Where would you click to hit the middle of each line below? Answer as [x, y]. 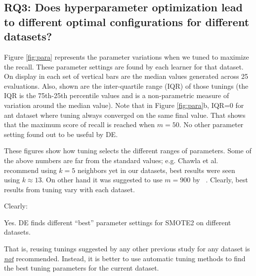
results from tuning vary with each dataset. [69, 189]
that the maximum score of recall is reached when [80, 124]
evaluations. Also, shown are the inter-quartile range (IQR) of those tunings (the [126, 86]
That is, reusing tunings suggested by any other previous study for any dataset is [127, 249]
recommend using [30, 170]
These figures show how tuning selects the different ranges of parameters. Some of [128, 151]
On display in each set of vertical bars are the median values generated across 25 [126, 76]
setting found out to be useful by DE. [61, 134]
